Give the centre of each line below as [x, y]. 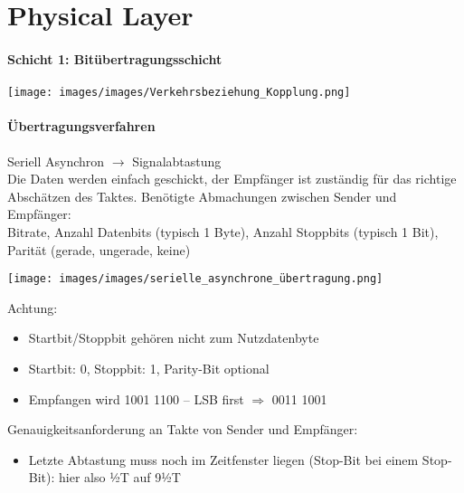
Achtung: [33, 307]
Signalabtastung [177, 161]
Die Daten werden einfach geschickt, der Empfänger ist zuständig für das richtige [232, 179]
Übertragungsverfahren [81, 126]
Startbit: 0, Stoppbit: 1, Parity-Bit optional [149, 369]
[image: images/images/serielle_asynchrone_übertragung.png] [195, 279]
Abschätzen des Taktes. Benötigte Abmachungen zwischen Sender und [202, 196]
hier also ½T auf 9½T [120, 477]
